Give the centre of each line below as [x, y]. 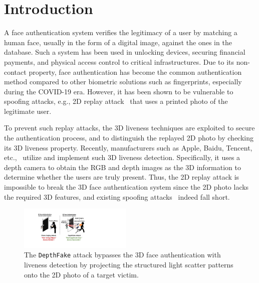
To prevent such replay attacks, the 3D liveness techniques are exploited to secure [129, 128]
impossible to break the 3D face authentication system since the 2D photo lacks [126, 187]
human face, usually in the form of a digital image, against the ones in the [118, 42]
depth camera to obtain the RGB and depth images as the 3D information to [123, 167]
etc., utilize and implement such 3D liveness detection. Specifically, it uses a [122, 157]
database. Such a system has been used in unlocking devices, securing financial [125, 52]
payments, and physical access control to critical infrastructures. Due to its [119, 61]
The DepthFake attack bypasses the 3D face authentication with [122, 255]
